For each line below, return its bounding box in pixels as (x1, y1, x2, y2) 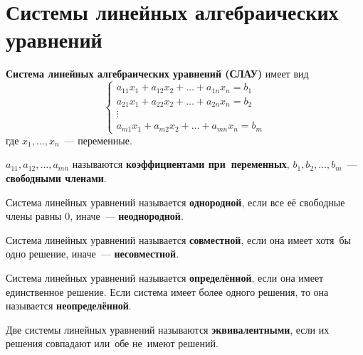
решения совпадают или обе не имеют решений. (6, 336, 219, 351)
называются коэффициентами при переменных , (72, 157, 290, 171)
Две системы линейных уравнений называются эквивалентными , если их (6, 322, 330, 337)
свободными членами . (6, 171, 107, 186)
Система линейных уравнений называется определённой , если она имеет (6, 270, 324, 285)
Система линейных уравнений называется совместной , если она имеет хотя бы (6, 232, 351, 247)
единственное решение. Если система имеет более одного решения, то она (6, 284, 329, 299)
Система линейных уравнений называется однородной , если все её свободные (6, 194, 345, 209)
